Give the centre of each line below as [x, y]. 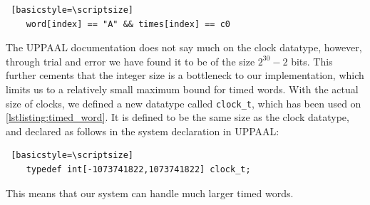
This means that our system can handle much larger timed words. [150, 193]
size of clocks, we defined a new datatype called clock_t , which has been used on [184, 103]
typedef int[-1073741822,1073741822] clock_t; [138, 169]
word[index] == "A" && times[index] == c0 [128, 24]
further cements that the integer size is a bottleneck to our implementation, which [185, 75]
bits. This [312, 61]
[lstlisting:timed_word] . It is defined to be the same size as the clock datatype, [178, 117]
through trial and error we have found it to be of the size [130, 61]
